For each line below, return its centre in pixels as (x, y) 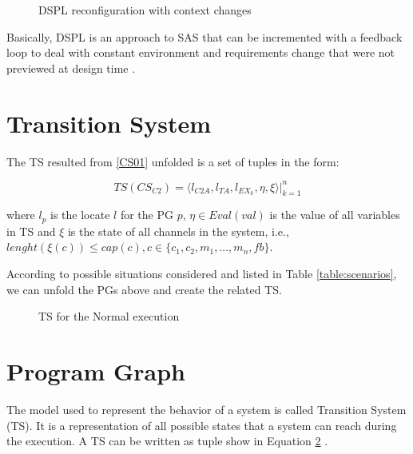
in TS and (31, 231)
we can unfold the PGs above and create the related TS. (144, 289)
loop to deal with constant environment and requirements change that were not (201, 52)
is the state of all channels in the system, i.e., (178, 231)
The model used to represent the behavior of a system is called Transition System (206, 409)
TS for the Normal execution (109, 316)
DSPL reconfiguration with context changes (145, 10)
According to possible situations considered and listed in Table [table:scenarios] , (202, 274)
